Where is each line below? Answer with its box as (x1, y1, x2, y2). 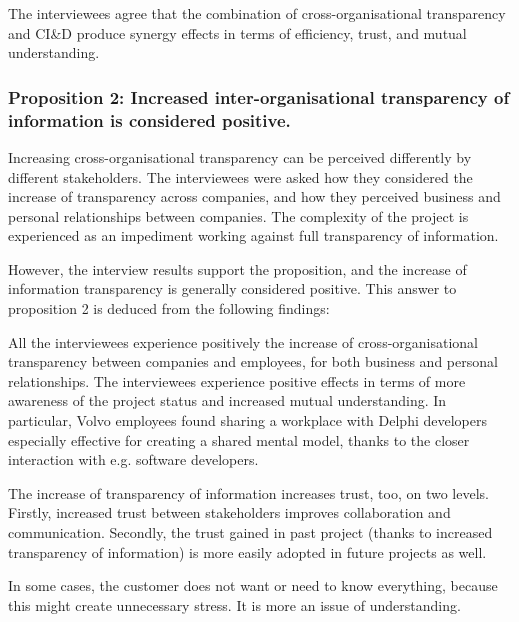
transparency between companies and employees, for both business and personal (8, 351, 498, 372)
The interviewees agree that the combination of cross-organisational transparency (8, 3, 506, 23)
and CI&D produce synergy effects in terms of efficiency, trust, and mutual (8, 22, 467, 43)
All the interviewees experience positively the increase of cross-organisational (8, 331, 479, 352)
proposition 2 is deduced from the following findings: (8, 298, 330, 319)
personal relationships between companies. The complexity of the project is (8, 205, 469, 226)
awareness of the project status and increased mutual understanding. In (8, 390, 447, 411)
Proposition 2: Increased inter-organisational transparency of (8, 84, 510, 109)
